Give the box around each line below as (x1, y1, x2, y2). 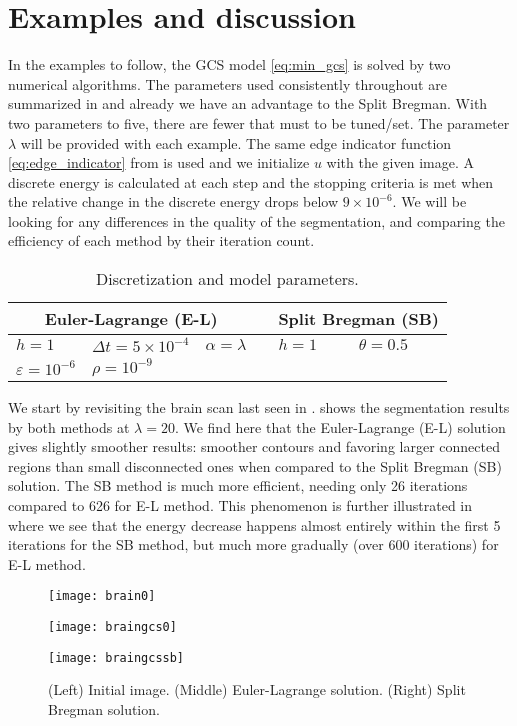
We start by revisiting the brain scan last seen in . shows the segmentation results (8, 397, 510, 418)
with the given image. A (326, 152, 474, 173)
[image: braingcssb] (48, 650, 185, 665)
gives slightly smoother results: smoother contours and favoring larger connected (8, 436, 500, 457)
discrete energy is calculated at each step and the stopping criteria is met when (8, 171, 494, 192)
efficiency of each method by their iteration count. (8, 230, 315, 251)
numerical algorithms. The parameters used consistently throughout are (8, 73, 447, 94)
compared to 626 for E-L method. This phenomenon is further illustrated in (8, 495, 473, 516)
